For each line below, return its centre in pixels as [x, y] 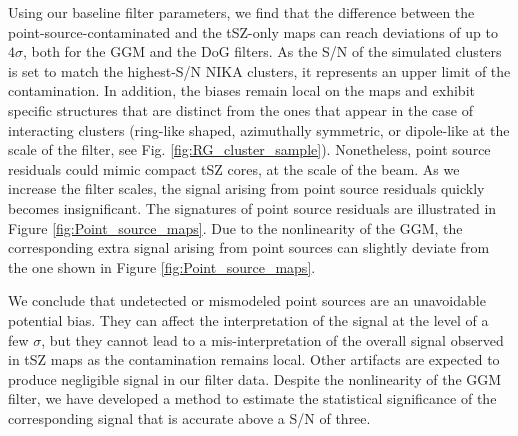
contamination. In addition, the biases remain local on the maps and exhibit [241, 90]
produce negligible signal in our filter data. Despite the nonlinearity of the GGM [255, 378]
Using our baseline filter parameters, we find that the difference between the [241, 12]
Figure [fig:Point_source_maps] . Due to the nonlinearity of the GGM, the [235, 227]
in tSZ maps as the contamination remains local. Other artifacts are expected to [254, 359]
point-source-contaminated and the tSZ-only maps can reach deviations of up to [253, 31]
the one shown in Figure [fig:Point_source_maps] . [162, 266]
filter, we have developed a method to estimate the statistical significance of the [252, 398]
